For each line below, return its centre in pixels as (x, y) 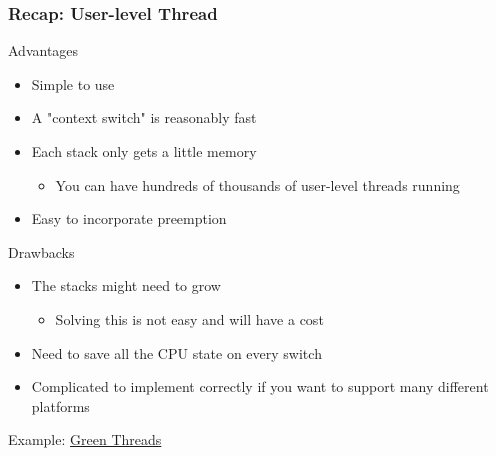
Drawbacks (41, 251)
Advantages (43, 50)
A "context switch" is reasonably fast (144, 117)
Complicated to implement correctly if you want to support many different (260, 386)
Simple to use (73, 83)
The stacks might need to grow (126, 285)
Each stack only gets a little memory (144, 151)
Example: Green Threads (85, 439)
